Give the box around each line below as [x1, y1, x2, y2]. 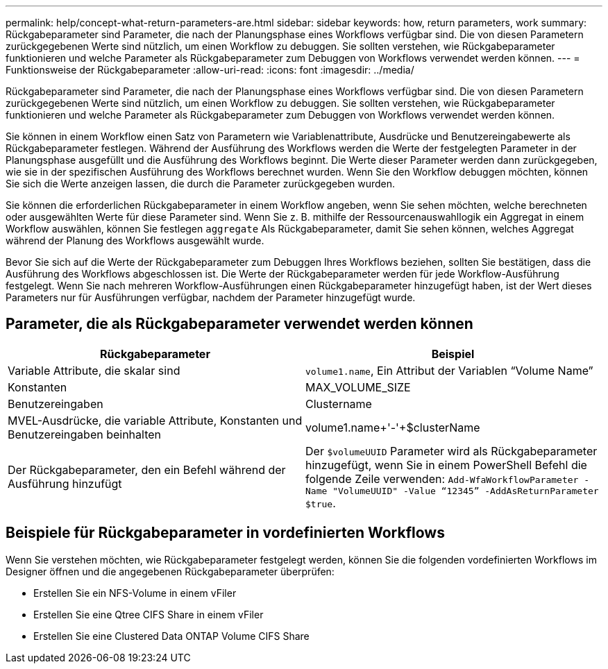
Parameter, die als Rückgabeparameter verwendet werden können [6, 315, 473, 333]
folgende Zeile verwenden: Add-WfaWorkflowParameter [305, 471, 579, 486]
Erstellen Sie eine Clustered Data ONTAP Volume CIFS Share [33, 629, 310, 642]
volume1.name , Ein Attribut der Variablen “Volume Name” [305, 363, 593, 378]
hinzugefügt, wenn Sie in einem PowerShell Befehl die [305, 457, 587, 472]
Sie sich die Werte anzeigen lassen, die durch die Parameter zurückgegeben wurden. [6, 178, 395, 189]
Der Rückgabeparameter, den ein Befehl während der [8, 463, 286, 477]
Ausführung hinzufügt [8, 477, 122, 491]
